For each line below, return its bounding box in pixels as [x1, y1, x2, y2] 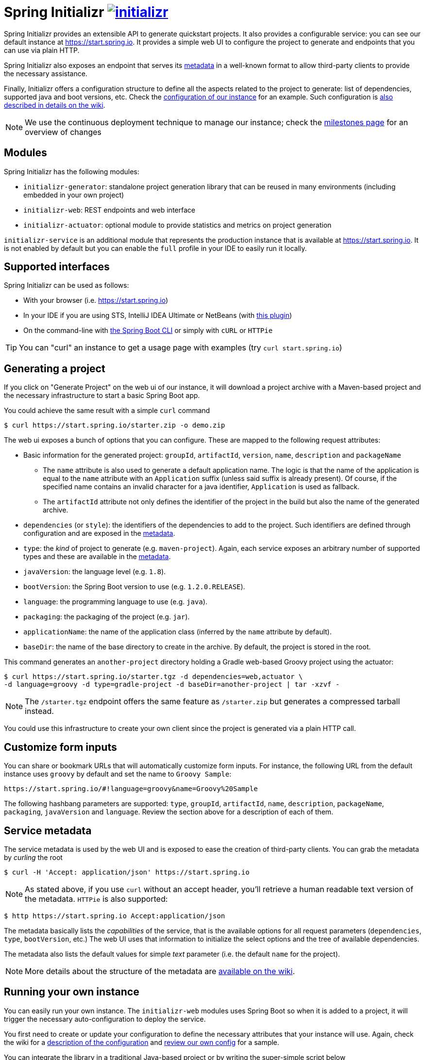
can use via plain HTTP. [4, 46, 80, 54]
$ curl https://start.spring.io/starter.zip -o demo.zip [4, 421, 225, 430]
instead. [25, 706, 54, 716]
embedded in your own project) [23, 190, 124, 199]
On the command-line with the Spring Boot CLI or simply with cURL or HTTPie [23, 326, 273, 335]
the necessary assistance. [4, 69, 87, 78]
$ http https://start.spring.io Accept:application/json [4, 911, 225, 920]
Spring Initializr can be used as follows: [4, 281, 129, 290]
